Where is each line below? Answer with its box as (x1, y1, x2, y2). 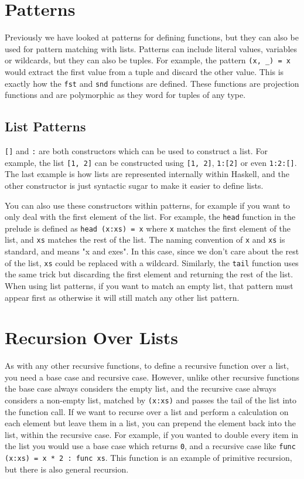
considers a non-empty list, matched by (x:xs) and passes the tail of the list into (5, 394, 297, 406)
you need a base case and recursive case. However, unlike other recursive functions (5, 371, 300, 383)
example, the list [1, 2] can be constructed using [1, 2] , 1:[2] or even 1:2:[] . (5, 156, 297, 168)
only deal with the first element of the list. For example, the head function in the (5, 210, 296, 223)
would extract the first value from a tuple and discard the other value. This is (5, 65, 284, 77)
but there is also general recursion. (5, 463, 129, 475)
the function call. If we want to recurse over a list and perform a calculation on (5, 405, 289, 417)
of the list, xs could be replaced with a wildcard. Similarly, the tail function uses (5, 256, 299, 269)
